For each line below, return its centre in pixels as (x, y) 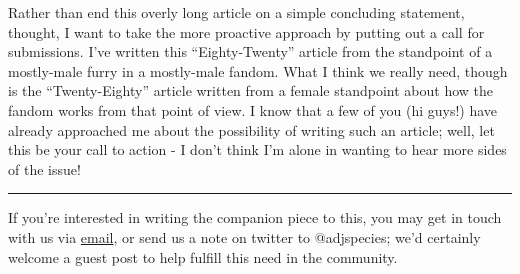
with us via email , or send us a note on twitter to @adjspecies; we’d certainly (244, 236)
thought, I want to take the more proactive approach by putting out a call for (246, 31)
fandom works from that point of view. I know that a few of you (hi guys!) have (253, 109)
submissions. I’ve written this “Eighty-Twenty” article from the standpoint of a (250, 51)
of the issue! (44, 168)
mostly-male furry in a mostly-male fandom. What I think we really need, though (258, 70)
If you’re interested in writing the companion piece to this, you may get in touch (255, 217)
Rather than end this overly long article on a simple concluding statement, (236, 12)
